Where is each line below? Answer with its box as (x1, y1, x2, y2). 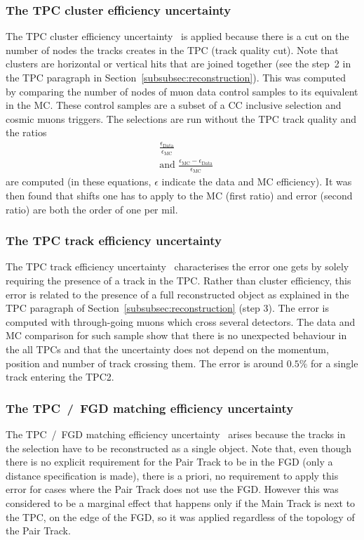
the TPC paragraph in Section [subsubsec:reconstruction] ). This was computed (6, 70, 346, 84)
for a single (311, 355, 358, 370)
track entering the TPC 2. (6, 369, 114, 384)
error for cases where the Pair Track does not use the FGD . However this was (6, 482, 339, 496)
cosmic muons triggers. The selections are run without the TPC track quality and (6, 111, 357, 126)
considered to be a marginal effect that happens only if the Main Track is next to (6, 495, 356, 510)
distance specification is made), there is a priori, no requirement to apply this (6, 468, 339, 482)
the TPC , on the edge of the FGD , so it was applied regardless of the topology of (6, 509, 355, 524)
